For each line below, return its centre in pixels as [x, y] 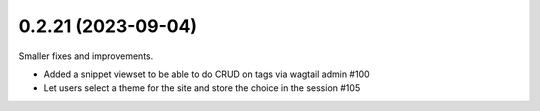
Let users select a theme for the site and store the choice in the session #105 [202, 88]
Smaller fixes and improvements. [86, 56]
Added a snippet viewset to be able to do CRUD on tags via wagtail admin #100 [206, 74]
